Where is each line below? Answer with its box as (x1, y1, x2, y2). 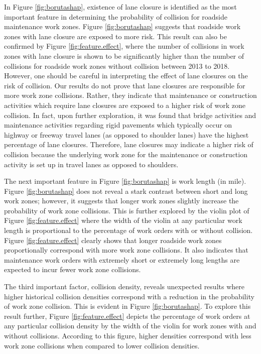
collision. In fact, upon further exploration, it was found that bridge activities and (4, 109, 256, 120)
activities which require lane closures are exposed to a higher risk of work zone (4, 99, 245, 110)
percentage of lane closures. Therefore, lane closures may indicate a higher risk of (4, 139, 253, 150)
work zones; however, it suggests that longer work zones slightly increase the (4, 195, 239, 206)
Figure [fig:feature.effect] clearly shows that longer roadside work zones (4, 234, 222, 245)
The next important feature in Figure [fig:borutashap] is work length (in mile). (4, 176, 246, 186)
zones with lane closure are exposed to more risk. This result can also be (4, 31, 227, 41)
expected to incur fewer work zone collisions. (4, 264, 141, 275)
